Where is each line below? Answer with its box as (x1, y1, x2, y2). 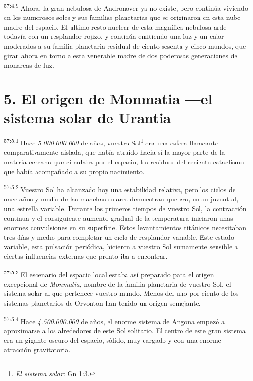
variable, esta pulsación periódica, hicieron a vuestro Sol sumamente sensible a (4, 241, 238, 252)
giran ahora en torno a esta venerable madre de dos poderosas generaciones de (4, 50, 237, 60)
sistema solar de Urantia (4, 108, 171, 127)
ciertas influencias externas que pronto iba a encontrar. (4, 251, 168, 261)
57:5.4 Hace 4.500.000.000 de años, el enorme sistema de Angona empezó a (4, 314, 225, 326)
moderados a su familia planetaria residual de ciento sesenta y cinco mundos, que (4, 41, 246, 51)
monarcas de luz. (4, 60, 54, 70)
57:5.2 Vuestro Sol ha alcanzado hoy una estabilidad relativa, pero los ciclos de (4, 183, 235, 194)
